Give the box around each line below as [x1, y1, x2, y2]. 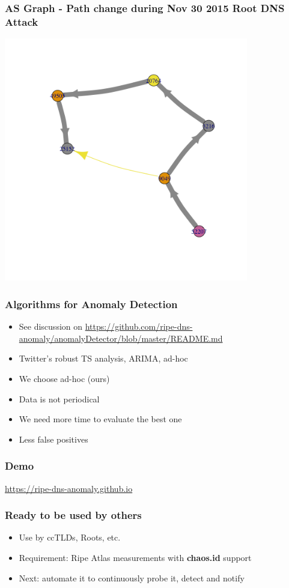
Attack [5, 14, 38, 29]
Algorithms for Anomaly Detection [5, 296, 178, 311]
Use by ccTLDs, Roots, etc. [19, 531, 121, 544]
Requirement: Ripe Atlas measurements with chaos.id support [19, 551, 252, 563]
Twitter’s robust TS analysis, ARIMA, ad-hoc [19, 352, 188, 365]
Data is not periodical [19, 392, 100, 405]
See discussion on [19, 320, 83, 333]
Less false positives [19, 432, 88, 445]
